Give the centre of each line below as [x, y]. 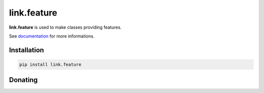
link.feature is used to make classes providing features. [65, 27]
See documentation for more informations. [52, 36]
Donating [23, 80]
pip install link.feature [50, 64]
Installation [26, 50]
